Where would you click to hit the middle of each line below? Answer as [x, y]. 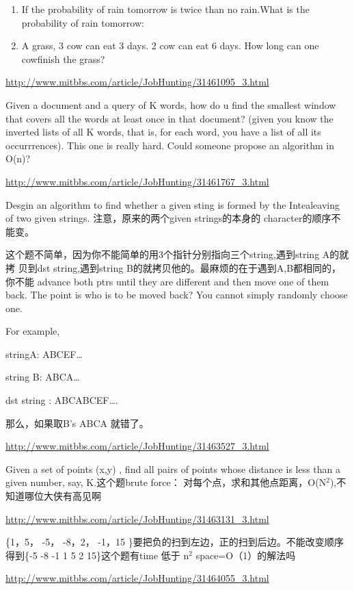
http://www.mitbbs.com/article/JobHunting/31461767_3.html [137, 181]
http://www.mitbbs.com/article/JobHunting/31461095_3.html [137, 82]
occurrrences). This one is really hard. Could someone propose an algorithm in [170, 145]
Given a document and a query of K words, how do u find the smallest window [171, 104]
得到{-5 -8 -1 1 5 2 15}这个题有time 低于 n [97, 555]
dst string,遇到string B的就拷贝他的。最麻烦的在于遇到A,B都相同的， [189, 267]
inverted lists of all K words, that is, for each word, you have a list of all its [163, 132]
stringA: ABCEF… [44, 354]
